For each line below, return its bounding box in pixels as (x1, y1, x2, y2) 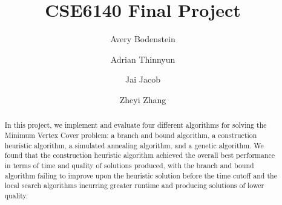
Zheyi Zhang (119, 93, 166, 106)
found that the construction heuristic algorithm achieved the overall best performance (4, 150, 275, 160)
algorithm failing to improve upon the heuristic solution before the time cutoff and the (4, 170, 277, 180)
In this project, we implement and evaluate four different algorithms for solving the (4, 120, 267, 130)
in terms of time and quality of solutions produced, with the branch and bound (4, 160, 254, 170)
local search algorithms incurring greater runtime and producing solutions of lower (4, 180, 264, 191)
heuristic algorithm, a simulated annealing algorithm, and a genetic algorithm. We (4, 140, 264, 150)
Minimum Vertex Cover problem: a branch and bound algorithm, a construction (4, 130, 257, 140)
